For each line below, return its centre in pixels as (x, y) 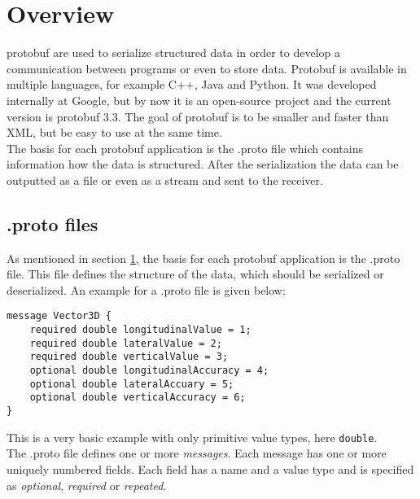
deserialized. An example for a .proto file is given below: (146, 289)
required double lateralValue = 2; (126, 343)
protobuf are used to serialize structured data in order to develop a (174, 53)
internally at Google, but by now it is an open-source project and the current (199, 100)
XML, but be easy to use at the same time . (114, 132)
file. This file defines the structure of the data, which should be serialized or (195, 274)
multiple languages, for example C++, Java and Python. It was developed (192, 84)
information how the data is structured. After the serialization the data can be (203, 164)
